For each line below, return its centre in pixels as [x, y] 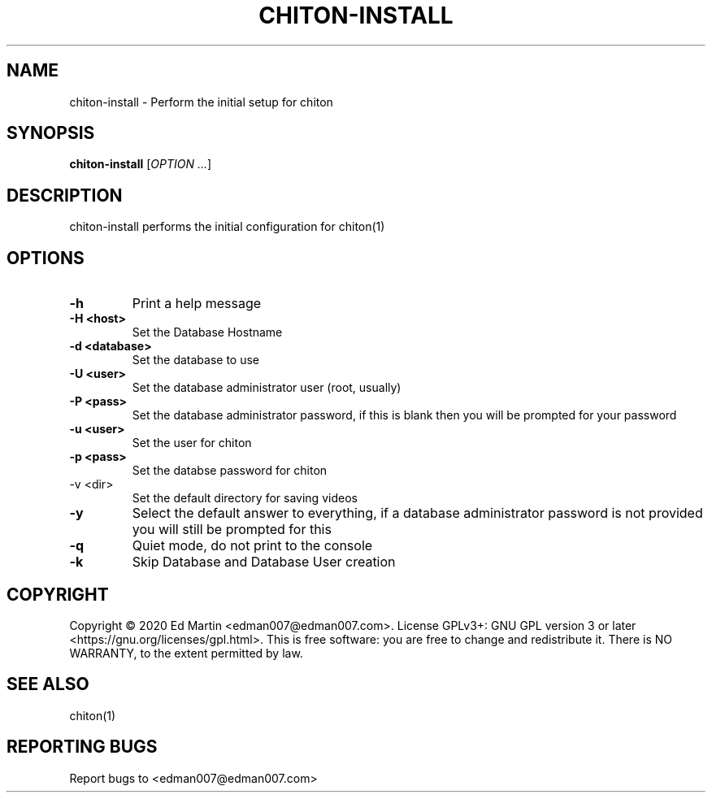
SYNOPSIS [51, 133]
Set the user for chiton [192, 443]
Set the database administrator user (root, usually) [267, 388]
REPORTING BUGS [82, 747]
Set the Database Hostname [207, 332]
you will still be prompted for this [232, 530]
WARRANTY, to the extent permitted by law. [186, 653]
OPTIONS [46, 258]
